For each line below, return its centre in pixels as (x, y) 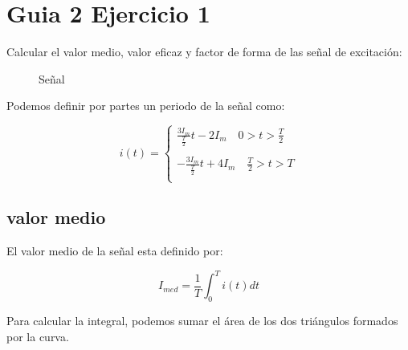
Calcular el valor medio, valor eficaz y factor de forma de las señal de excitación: (204, 52)
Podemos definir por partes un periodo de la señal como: (146, 106)
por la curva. (38, 336)
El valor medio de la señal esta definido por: (115, 251)
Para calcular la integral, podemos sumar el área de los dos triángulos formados (202, 321)
